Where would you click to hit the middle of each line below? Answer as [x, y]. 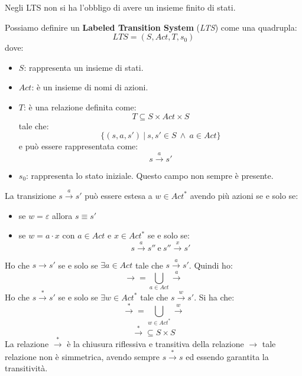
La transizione [30, 195]
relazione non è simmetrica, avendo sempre [82, 356]
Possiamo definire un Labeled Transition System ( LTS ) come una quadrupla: [151, 27]
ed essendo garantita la [227, 356]
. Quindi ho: [211, 265]
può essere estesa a [118, 195]
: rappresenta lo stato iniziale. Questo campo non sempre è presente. [150, 175]
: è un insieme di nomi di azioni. [90, 87]
